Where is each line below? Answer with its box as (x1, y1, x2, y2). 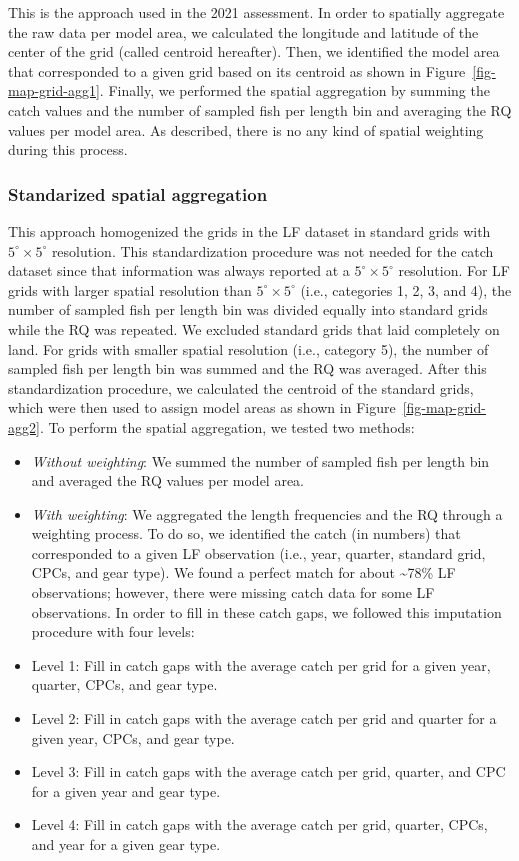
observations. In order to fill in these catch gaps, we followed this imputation (31, 601, 502, 622)
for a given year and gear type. (31, 780, 221, 801)
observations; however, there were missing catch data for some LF (31, 582, 435, 603)
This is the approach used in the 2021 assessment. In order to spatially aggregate (8, 2, 505, 22)
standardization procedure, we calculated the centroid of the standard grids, (8, 377, 474, 398)
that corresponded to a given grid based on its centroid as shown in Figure (8, 60, 466, 81)
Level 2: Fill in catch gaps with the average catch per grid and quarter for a (31, 708, 497, 729)
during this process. (8, 139, 128, 160)
